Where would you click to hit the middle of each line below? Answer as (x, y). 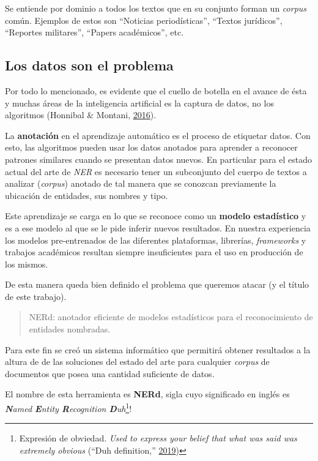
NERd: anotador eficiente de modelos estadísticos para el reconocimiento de (171, 317)
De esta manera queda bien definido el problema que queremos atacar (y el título (157, 284)
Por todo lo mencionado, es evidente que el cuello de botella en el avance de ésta (156, 90)
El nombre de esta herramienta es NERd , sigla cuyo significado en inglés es (147, 394)
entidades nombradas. (70, 329)
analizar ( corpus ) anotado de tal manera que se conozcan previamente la (141, 183)
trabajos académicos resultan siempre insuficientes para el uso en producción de (154, 252)
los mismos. (27, 264)
